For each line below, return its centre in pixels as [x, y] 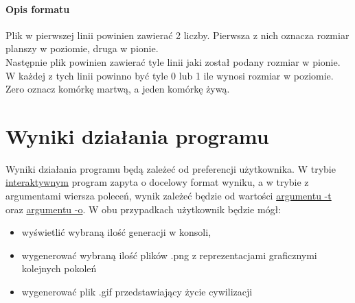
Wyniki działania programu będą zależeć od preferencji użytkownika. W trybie [171, 168]
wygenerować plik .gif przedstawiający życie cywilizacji [137, 292]
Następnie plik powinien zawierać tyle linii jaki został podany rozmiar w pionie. [173, 61]
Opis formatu [38, 9]
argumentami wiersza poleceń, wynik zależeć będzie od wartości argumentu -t [169, 196]
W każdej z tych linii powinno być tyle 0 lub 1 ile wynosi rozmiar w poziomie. [170, 75]
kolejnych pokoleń [59, 268]
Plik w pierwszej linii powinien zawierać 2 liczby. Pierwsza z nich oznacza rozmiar [177, 35]
